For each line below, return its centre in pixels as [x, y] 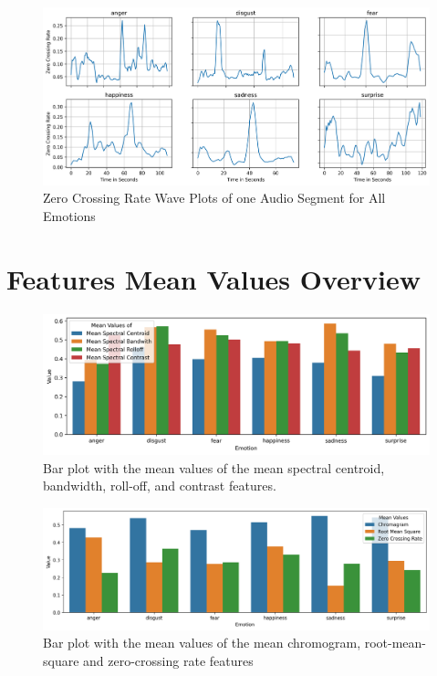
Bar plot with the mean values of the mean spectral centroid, [214, 467]
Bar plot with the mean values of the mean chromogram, [202, 643]
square [61, 660]
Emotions [69, 215]
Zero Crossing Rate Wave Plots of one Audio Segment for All [214, 198]
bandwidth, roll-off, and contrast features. [160, 486]
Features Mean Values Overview [214, 278]
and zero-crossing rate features [168, 660]
